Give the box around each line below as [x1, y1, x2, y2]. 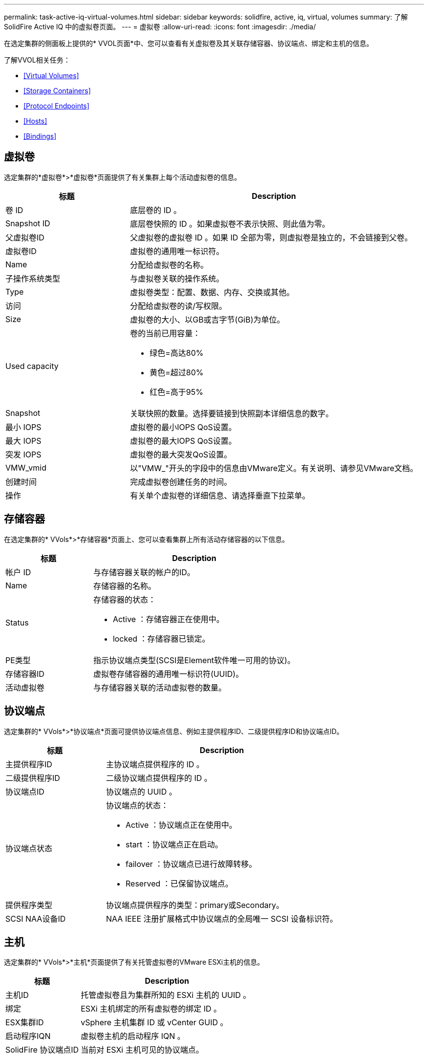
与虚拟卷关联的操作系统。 [130, 273, 224, 283]
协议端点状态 [5, 843, 53, 853]
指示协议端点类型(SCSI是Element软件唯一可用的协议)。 [93, 655, 295, 665]
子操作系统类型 [5, 273, 61, 283]
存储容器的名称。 [93, 581, 156, 591]
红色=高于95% [150, 387, 203, 397]
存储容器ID [5, 669, 44, 679]
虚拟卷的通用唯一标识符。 [130, 246, 224, 256]
